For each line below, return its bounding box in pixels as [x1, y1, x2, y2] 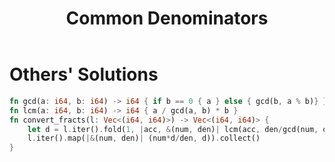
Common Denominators [65, 7, 269, 30]
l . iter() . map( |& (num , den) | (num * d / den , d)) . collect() [27, 133, 261, 144]
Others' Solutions [9, 63, 159, 86]
